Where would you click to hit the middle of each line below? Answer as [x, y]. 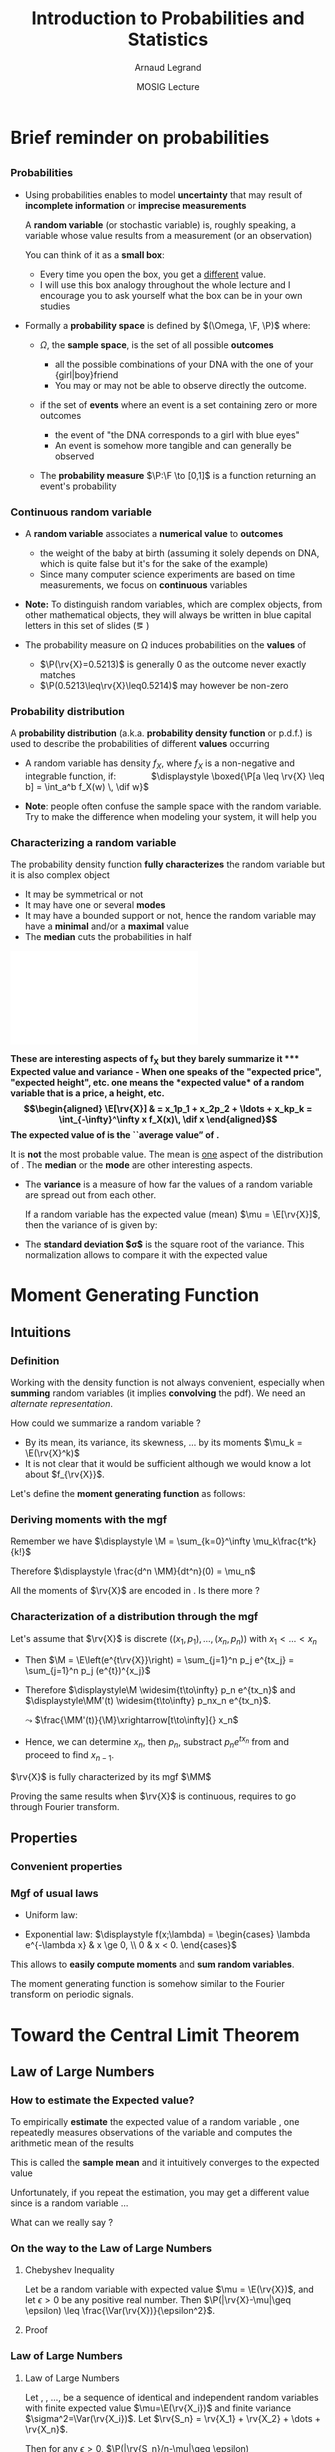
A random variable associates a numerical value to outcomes [154, 533]
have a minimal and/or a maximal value [107, 926]
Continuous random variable [81, 512]
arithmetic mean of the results [72, 2143]
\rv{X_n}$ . [46, 2429]
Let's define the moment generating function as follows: [128, 1494]
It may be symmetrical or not [84, 894]
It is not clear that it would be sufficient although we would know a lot [168, 1464]
